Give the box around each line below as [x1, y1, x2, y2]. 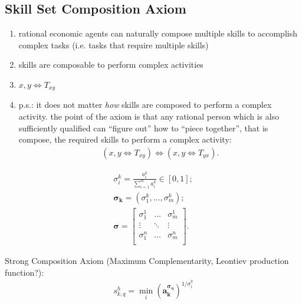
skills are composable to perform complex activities [18, 58, 203, 71]
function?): [5, 266, 44, 278]
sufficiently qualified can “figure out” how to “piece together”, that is [18, 121, 268, 134]
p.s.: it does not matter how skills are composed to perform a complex [18, 98, 272, 111]
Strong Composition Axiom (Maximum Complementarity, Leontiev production [5, 255, 289, 267]
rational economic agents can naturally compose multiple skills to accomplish [18, 27, 297, 39]
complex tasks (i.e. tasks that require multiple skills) [18, 38, 209, 51]
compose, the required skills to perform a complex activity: [18, 133, 232, 146]
